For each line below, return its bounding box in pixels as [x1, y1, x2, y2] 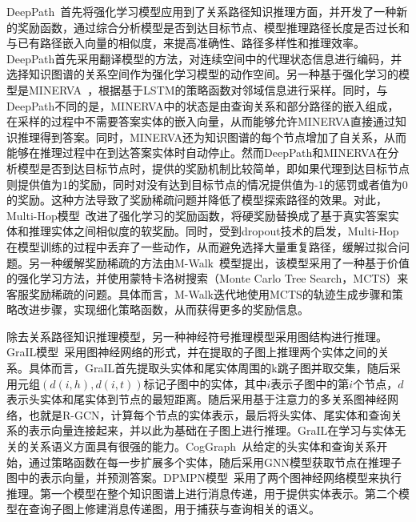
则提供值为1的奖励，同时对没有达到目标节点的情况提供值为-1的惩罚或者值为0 [6, 175, 408, 192]
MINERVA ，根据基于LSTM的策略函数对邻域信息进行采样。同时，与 [28, 81, 388, 98]
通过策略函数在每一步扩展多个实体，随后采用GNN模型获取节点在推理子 [28, 453, 402, 470]
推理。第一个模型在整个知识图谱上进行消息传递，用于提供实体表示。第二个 [6, 484, 398, 501]
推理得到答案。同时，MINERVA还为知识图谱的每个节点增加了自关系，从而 [17, 128, 407, 145]
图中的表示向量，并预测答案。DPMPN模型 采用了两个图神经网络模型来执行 [6, 469, 402, 486]
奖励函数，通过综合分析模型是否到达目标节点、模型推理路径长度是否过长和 [17, 18, 410, 35]
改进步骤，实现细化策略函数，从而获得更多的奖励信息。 [17, 301, 309, 318]
